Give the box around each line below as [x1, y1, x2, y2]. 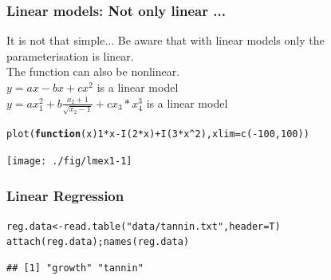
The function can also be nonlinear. [6, 63, 180, 80]
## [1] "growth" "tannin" [6, 262, 144, 274]
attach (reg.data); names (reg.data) [6, 236, 190, 248]
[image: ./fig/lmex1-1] [6, 155, 132, 167]
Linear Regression [6, 185, 124, 205]
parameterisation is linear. [6, 47, 134, 64]
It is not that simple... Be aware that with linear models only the [6, 32, 325, 49]
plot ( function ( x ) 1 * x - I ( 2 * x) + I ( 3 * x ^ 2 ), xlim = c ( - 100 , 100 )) [6, 128, 309, 140]
